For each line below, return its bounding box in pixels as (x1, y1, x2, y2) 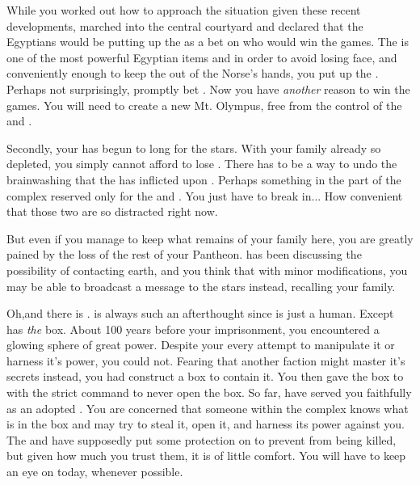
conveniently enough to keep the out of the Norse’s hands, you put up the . (6, 65, 379, 82)
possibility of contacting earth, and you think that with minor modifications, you (6, 261, 408, 278)
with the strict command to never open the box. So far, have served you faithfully (6, 384, 412, 401)
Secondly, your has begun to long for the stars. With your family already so (6, 139, 381, 156)
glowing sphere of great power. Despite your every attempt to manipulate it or (6, 336, 395, 353)
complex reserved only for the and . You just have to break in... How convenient (6, 187, 403, 204)
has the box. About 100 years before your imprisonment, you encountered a (6, 320, 380, 337)
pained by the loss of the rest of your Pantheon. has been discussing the (6, 246, 362, 263)
